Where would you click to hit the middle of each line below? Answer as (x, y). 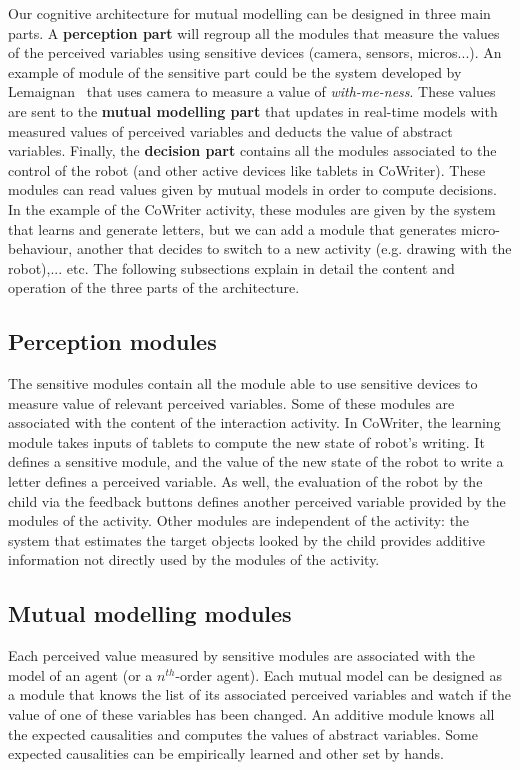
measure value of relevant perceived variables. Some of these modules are (231, 402)
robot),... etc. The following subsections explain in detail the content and (231, 267)
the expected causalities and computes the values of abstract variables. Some (243, 733)
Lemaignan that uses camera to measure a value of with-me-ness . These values (252, 91)
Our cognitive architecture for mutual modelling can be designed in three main (249, 13)
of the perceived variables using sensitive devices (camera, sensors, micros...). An (255, 52)
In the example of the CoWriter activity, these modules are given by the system (252, 208)
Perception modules (112, 341)
